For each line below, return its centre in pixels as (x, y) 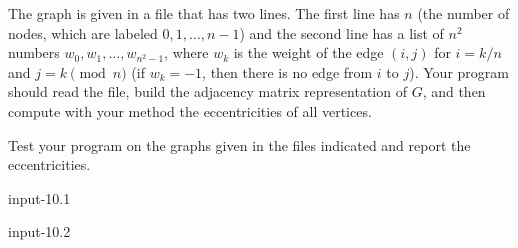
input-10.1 (39, 197)
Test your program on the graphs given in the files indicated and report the (239, 144)
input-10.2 (39, 231)
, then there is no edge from (287, 71)
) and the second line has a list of (341, 32)
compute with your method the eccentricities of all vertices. (190, 110)
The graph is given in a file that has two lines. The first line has (204, 13)
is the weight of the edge (308, 52)
